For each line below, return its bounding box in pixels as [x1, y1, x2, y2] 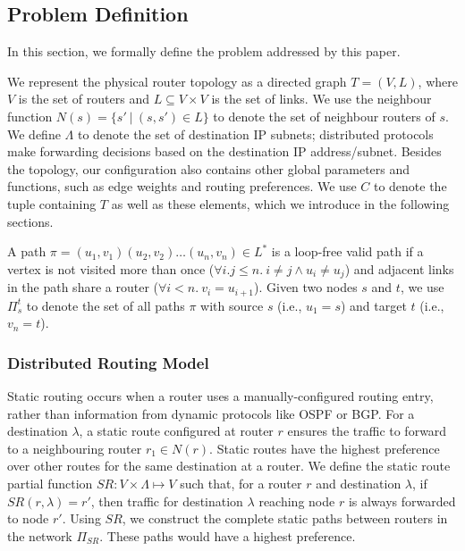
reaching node [258, 491, 335, 510]
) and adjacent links [344, 259, 454, 278]
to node [7, 509, 49, 528]
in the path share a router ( [7, 278, 158, 296]
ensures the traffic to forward [287, 422, 447, 440]
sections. [7, 212, 54, 230]
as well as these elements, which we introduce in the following [111, 194, 450, 213]
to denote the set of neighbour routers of [213, 106, 435, 125]
